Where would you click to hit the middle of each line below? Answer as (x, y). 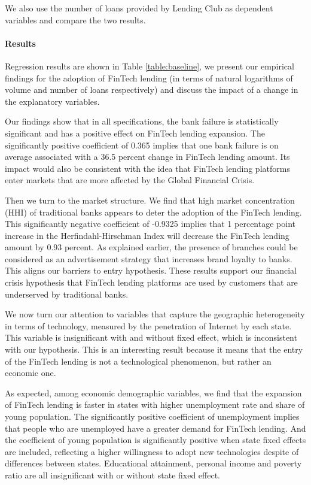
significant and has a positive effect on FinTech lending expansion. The (135, 133)
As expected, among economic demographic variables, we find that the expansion (153, 392)
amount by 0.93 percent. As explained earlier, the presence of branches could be (151, 247)
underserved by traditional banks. (67, 294)
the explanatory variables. (52, 101)
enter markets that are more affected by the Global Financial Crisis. (130, 180)
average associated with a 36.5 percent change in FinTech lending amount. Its (147, 157)
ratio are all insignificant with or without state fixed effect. (112, 475)
